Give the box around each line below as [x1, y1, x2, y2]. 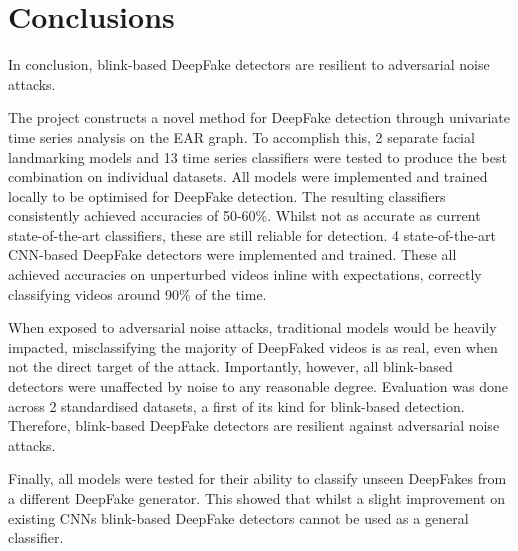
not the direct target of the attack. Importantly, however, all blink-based [8, 356, 453, 377]
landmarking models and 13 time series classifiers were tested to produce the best [8, 146, 507, 167]
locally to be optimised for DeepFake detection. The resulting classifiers [8, 185, 446, 206]
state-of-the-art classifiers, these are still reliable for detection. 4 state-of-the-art [8, 224, 496, 245]
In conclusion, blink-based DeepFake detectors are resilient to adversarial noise [8, 54, 490, 75]
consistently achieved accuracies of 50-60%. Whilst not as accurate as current [8, 205, 481, 226]
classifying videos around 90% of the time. [8, 283, 267, 304]
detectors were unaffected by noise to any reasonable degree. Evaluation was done [8, 376, 508, 397]
